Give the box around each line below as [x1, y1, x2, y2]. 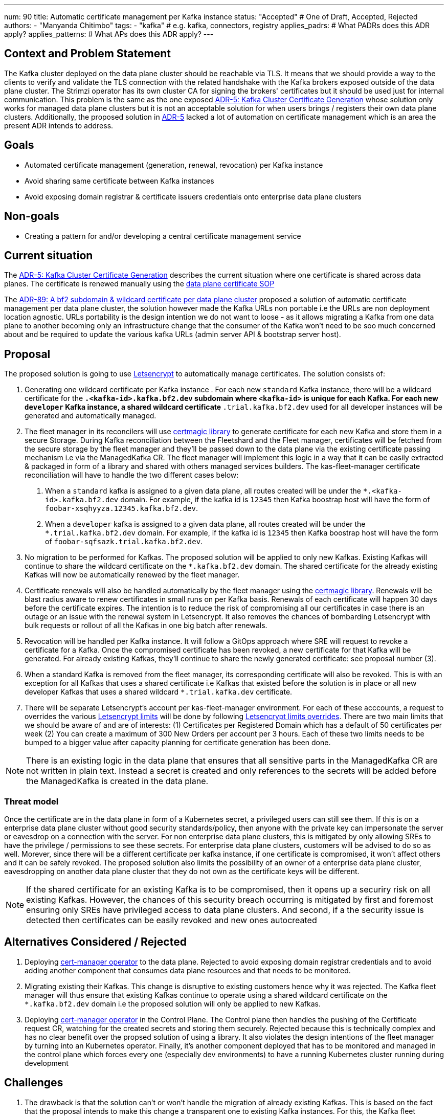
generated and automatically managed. [25, 411, 156, 420]
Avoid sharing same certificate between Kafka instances [25, 176, 214, 185]
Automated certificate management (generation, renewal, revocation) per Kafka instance [25, 160, 323, 169]
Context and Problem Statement [4, 47, 171, 60]
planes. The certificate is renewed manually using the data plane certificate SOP [4, 279, 275, 288]
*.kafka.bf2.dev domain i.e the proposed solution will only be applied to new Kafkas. [25, 999, 321, 1008]
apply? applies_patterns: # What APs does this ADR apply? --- [4, 30, 214, 38]
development [25, 1058, 69, 1067]
